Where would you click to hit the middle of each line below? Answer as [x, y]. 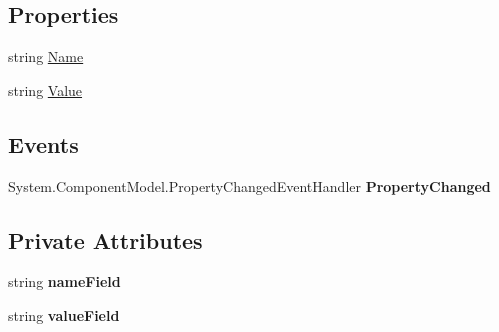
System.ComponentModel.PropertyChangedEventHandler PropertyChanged [249, 185]
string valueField [64, 314]
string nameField [64, 281]
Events [43, 143]
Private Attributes [105, 239]
